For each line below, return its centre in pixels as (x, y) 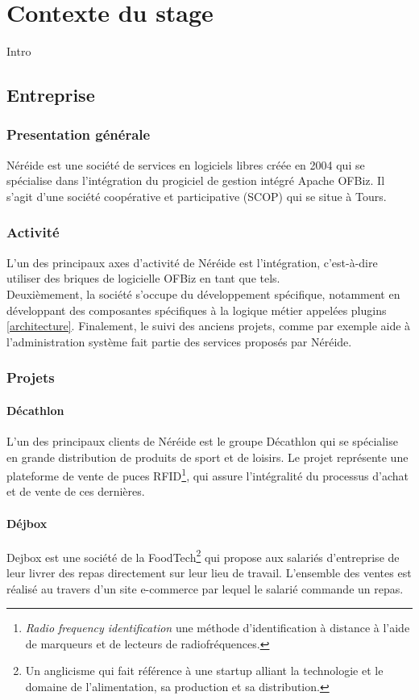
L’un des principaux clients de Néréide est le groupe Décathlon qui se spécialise (202, 440)
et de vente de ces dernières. (76, 491)
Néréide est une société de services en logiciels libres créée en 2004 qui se (186, 164)
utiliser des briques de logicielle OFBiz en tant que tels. (143, 278)
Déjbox (27, 523)
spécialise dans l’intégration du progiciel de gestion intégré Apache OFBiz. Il (196, 180)
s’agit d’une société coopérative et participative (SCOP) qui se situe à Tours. (197, 196)
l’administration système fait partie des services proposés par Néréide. (179, 341)
